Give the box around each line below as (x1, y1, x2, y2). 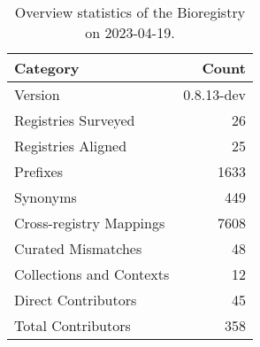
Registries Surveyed (14, 110, 135, 130)
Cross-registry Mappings (14, 212, 165, 233)
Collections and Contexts (14, 264, 170, 284)
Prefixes (14, 161, 64, 181)
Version (14, 84, 60, 104)
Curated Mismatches (14, 238, 142, 258)
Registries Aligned (14, 135, 127, 156)
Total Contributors (14, 315, 131, 335)
